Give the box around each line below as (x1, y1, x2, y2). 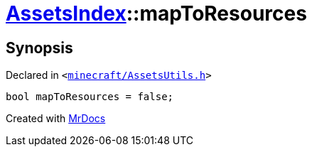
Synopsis (6, 38, 73, 57)
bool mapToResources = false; (6, 91, 174, 103)
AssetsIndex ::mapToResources (6, 1, 307, 26)
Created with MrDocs (6, 112, 106, 125)
